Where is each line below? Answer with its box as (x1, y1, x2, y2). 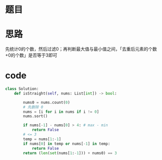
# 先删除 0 (23, 104, 43, 109)
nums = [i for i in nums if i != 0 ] (23, 109, 99, 114)
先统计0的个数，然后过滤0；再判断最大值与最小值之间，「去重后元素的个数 (5, 46, 157, 52)
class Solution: (5, 86, 39, 91)
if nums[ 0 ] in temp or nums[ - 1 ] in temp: (23, 141, 111, 146)
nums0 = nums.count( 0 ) (23, 100, 70, 105)
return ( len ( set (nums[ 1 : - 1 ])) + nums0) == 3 (23, 151, 117, 156)
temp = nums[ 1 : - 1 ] (23, 137, 61, 142)
